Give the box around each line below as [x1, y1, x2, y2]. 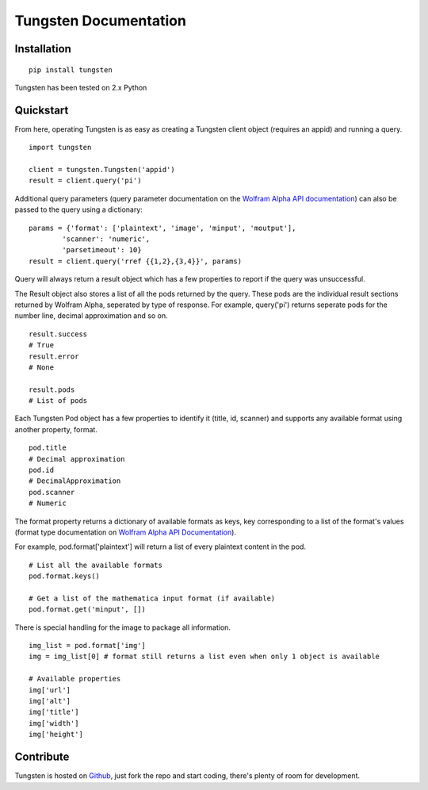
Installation [14, 42, 71, 56]
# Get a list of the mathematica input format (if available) [29, 593, 276, 603]
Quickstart [14, 103, 69, 117]
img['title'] [29, 708, 79, 717]
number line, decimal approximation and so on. [14, 311, 168, 320]
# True [29, 341, 55, 350]
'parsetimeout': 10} [62, 246, 142, 255]
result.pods [29, 385, 75, 394]
